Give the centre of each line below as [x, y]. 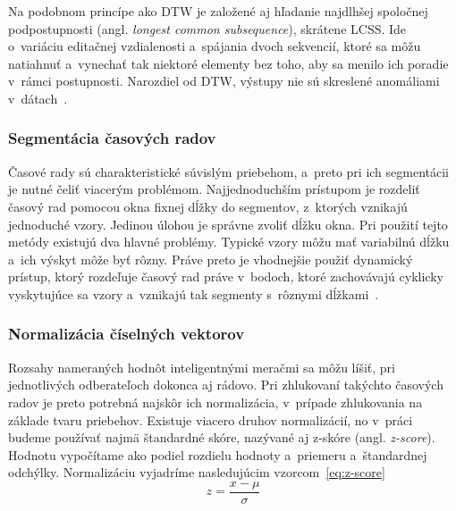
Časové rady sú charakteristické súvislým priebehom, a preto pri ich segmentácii [228, 171]
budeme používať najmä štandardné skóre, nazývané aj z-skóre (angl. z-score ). [222, 437]
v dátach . [38, 98]
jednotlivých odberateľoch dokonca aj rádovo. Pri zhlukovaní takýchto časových [226, 385]
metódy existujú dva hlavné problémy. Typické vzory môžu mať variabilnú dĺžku [229, 242]
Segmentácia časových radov [112, 138]
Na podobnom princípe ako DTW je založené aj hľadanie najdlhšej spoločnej [218, 11]
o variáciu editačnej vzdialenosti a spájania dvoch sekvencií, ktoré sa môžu [215, 46]
